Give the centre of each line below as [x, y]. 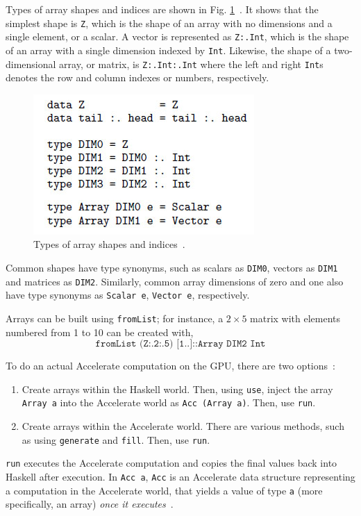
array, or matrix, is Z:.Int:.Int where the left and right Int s [191, 64]
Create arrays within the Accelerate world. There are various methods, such [183, 426]
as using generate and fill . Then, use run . [116, 439]
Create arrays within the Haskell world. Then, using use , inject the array [177, 389]
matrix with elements [295, 318]
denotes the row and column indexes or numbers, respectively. [137, 77]
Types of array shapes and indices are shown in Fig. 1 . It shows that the [162, 9]
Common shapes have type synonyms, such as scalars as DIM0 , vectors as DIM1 [172, 267]
